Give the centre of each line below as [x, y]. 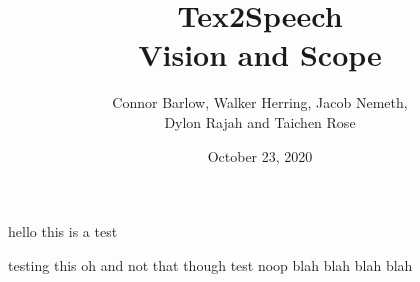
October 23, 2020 [260, 155]
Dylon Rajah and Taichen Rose [260, 121]
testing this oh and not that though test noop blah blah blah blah [210, 264]
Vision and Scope [260, 54]
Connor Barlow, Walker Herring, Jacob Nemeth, [260, 102]
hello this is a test [63, 231]
